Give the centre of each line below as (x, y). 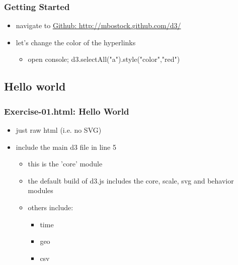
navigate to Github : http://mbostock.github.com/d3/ (98, 25)
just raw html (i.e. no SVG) (59, 130)
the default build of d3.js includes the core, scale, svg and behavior (131, 180)
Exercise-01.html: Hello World (67, 111)
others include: (51, 207)
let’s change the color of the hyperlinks (76, 42)
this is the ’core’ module (65, 164)
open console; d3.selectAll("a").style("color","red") (104, 59)
